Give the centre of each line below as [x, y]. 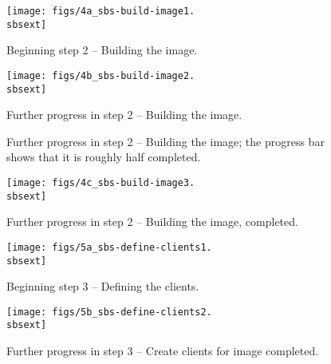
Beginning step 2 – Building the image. [102, 50]
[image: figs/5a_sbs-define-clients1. [109, 247]
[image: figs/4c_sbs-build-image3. [101, 183]
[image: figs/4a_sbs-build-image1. [101, 11]
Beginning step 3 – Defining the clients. [103, 286]
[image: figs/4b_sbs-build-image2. [101, 75]
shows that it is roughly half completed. [104, 157]
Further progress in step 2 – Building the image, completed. [152, 222]
